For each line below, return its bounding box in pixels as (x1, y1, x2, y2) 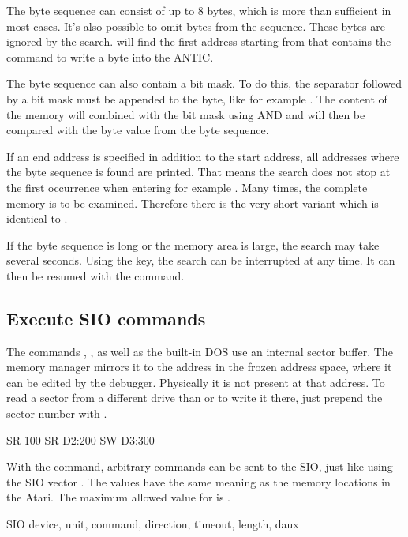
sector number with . (6, 405, 107, 422)
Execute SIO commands (6, 306, 206, 330)
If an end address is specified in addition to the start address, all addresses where (6, 148, 399, 164)
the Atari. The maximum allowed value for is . (6, 489, 231, 505)
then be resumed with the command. (6, 267, 185, 284)
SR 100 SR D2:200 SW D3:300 (6, 431, 155, 448)
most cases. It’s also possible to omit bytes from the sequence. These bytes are (6, 17, 385, 34)
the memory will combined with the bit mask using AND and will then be (6, 106, 365, 122)
